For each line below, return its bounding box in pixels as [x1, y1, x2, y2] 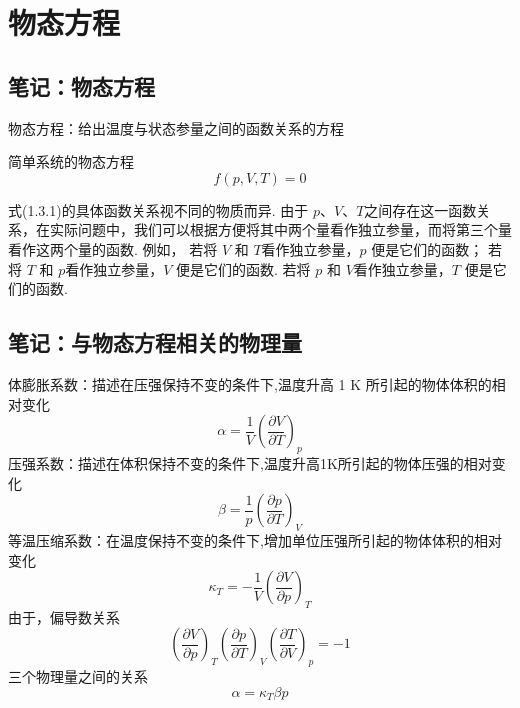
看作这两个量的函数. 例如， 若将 [8, 238, 218, 259]
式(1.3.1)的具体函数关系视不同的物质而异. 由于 [8, 199, 309, 220]
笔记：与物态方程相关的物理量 [8, 327, 302, 358]
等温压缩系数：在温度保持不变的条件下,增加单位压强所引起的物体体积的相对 [8, 529, 502, 550]
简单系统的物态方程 [8, 151, 134, 172]
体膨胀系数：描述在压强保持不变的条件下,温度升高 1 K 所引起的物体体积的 [8, 373, 492, 394]
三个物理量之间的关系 [8, 666, 148, 687]
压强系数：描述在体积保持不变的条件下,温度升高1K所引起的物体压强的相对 [8, 452, 492, 473]
